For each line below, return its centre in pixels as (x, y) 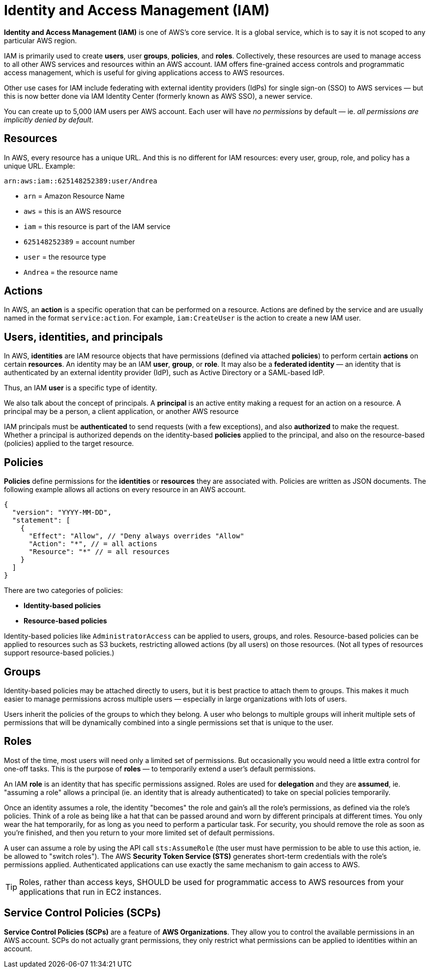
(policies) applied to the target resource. (69, 443)
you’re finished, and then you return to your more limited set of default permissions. (139, 832)
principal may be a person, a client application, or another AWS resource (121, 412)
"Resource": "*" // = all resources (99, 552)
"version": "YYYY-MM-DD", (62, 513)
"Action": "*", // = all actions (93, 544)
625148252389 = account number (79, 241)
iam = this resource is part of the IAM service (97, 226)
